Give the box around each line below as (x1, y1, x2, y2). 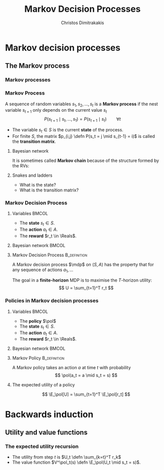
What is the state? (19, 182, 56, 188)
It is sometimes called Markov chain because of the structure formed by (12, 157, 160, 163)
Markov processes (5, 76, 51, 83)
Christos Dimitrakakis (61, 20, 104, 26)
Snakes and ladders (12, 172, 53, 178)
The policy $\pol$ (19, 318, 56, 324)
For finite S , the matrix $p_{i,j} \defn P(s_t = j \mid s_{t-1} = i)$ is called (12, 133, 155, 139)
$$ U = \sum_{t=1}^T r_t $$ (58, 285, 114, 291)
